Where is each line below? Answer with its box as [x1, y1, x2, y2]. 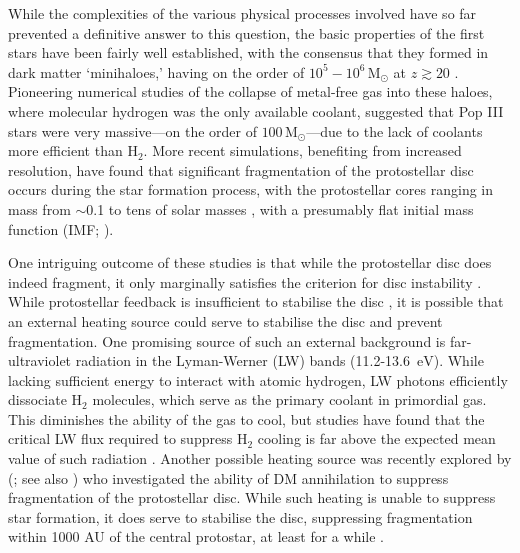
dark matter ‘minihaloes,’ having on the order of [8, 61, 305, 82]
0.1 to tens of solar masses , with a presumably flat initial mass [86, 198, 474, 219]
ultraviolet [8, 350, 72, 371]
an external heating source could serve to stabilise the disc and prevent [8, 310, 443, 331]
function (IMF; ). [8, 218, 114, 239]
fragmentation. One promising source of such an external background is [8, 330, 446, 351]
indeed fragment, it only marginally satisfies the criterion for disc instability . [8, 271, 482, 292]
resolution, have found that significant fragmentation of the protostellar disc [8, 159, 474, 180]
